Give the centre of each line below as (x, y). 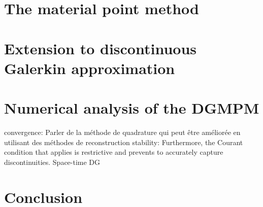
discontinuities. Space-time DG (52, 162)
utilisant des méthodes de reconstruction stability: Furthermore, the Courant (124, 142)
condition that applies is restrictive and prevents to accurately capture (114, 152)
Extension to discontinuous (101, 48)
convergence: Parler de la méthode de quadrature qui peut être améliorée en (122, 132)
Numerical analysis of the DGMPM (132, 108)
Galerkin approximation (90, 68)
